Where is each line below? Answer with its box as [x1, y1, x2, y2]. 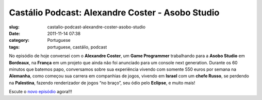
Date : [9, 30, 20, 36]
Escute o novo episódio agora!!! [9, 89, 72, 95]
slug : [9, 24, 19, 30]
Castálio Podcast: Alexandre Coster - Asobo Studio [9, 7, 220, 18]
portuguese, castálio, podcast [47, 44, 107, 50]
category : [9, 37, 30, 43]
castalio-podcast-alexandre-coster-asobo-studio [47, 24, 146, 30]
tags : [9, 44, 20, 50]
